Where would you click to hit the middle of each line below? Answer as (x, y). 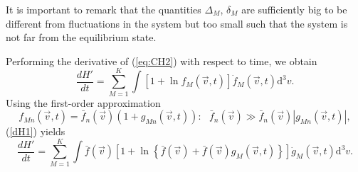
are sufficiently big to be (294, 9)
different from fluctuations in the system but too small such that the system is (177, 23)
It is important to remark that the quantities (104, 9)
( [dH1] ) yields (36, 131)
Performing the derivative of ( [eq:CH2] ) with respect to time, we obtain (162, 61)
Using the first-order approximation (83, 102)
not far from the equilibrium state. (81, 37)
